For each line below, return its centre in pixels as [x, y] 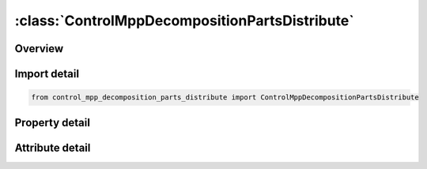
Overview [39, 49]
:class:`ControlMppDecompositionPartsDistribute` [185, 21]
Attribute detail [53, 147]
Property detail [53, 122]
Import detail [47, 74]
